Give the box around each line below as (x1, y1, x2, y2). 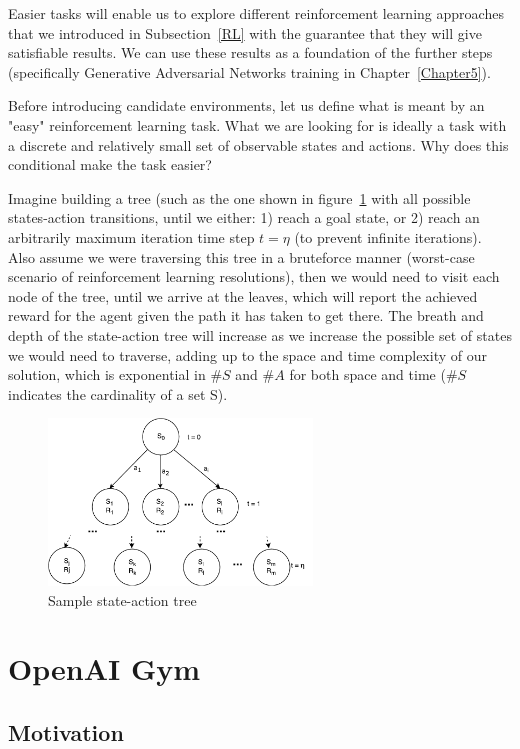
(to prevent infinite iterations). (294, 226, 482, 247)
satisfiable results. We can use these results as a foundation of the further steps (8, 42, 493, 63)
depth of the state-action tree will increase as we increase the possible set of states (8, 324, 512, 345)
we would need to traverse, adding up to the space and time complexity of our (8, 344, 487, 365)
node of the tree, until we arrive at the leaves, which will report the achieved (8, 285, 478, 306)
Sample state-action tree (48, 589, 197, 610)
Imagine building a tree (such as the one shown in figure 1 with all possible (8, 187, 471, 208)
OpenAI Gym (8, 648, 201, 689)
